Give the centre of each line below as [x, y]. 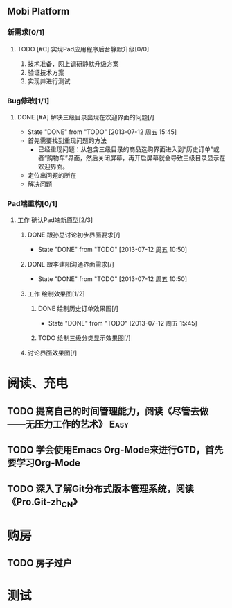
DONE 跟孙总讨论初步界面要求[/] [74, 235]
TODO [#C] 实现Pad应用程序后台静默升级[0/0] [83, 49]
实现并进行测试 [49, 81]
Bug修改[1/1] [28, 101]
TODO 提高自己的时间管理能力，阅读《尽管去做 [108, 411]
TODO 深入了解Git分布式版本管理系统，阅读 [101, 489]
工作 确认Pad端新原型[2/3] [55, 220]
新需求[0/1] [26, 33]
